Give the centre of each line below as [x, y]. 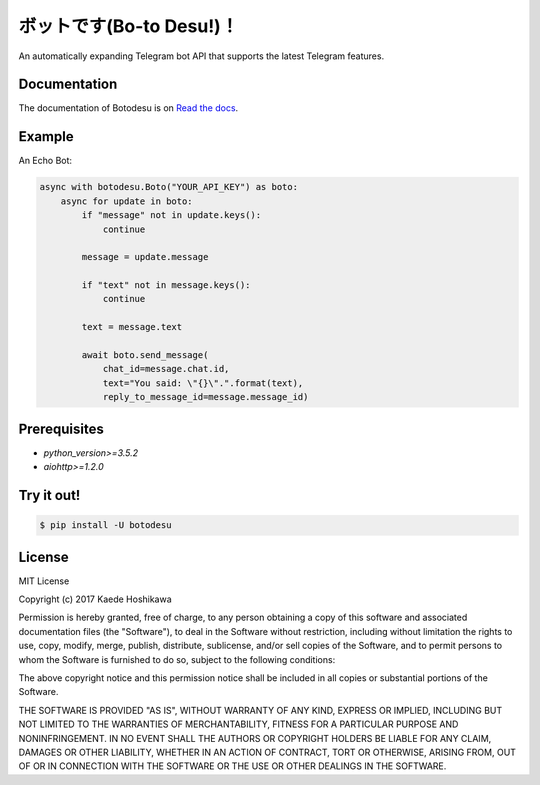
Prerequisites [61, 428]
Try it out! [49, 495]
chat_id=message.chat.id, [166, 369]
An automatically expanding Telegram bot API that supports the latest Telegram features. [201, 56]
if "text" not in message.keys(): [166, 285]
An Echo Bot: [45, 161]
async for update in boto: [127, 201]
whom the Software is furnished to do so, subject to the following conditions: [177, 659]
